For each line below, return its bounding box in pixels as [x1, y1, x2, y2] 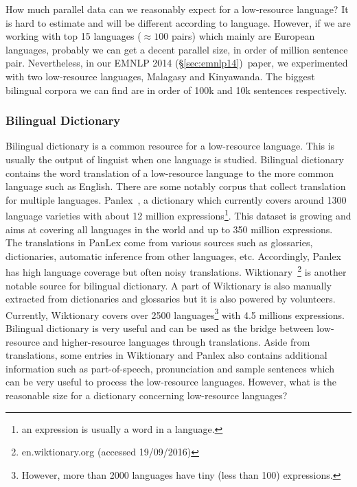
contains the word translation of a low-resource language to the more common [5, 165, 334, 180]
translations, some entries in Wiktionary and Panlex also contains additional [5, 348, 327, 362]
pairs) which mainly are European [171, 29, 315, 43]
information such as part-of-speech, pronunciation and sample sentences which [5, 361, 334, 375]
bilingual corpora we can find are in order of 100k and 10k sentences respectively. [5, 82, 347, 97]
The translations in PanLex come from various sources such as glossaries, [5, 235, 313, 250]
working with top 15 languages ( [5, 29, 141, 43]
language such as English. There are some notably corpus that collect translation [5, 179, 346, 193]
